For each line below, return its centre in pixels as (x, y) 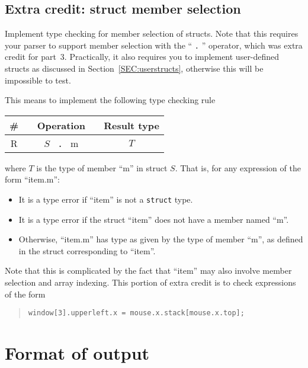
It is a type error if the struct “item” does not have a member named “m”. (154, 219)
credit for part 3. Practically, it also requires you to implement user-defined (142, 57)
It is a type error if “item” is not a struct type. (106, 199)
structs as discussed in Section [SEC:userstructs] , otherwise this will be (134, 68)
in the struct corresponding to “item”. (87, 250)
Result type (131, 125)
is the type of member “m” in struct (102, 167)
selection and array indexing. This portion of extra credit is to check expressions (150, 282)
